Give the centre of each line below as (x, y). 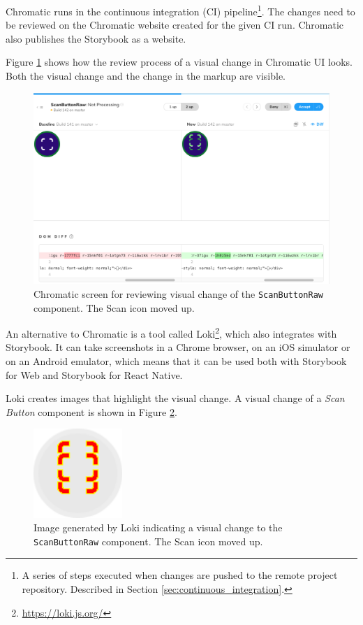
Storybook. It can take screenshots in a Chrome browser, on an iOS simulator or (178, 347)
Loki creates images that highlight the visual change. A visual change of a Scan (175, 398)
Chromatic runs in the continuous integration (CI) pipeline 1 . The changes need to (180, 10)
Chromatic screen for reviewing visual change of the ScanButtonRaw (178, 293)
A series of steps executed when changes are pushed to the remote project (180, 575)
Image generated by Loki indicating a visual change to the (158, 527)
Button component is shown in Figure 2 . (91, 411)
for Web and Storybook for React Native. (94, 374)
